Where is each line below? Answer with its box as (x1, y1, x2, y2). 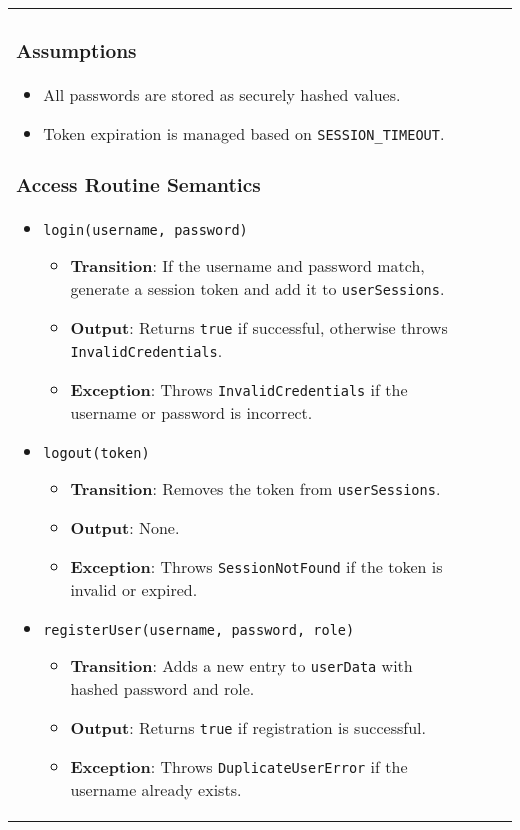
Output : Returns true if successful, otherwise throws (70, 315, 448, 339)
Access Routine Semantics (16, 171, 261, 199)
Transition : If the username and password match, (70, 253, 425, 277)
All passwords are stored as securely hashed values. (43, 82, 401, 106)
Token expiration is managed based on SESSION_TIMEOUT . (43, 121, 445, 145)
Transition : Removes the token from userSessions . (70, 476, 441, 500)
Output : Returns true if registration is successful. (70, 715, 426, 739)
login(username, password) (43, 221, 248, 238)
